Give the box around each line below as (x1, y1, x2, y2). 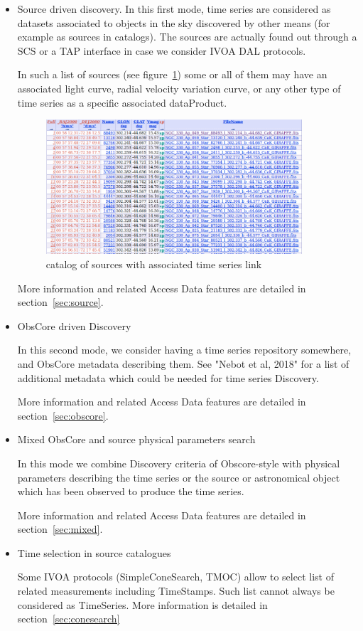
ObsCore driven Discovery (17, 318, 131, 333)
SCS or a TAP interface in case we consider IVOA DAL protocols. (17, 43, 306, 58)
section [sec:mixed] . (17, 521, 103, 536)
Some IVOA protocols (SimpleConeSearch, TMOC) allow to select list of (17, 569, 334, 584)
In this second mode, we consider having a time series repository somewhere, (17, 342, 352, 357)
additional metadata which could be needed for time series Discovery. (17, 370, 319, 385)
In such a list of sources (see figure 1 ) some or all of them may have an (17, 67, 327, 82)
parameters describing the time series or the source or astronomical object (17, 470, 340, 484)
